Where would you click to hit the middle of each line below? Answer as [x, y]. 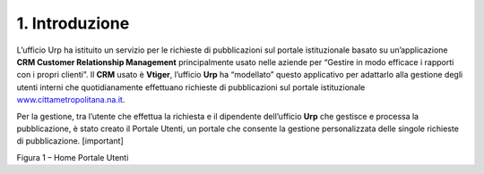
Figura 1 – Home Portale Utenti [73, 157]
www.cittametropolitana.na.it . [71, 100]
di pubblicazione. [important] [70, 141]
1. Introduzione [73, 23]
